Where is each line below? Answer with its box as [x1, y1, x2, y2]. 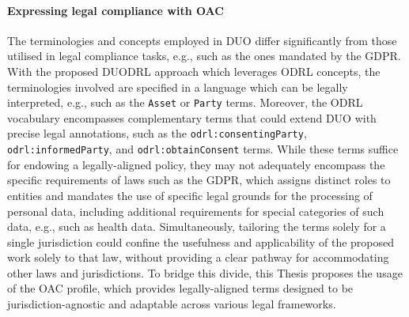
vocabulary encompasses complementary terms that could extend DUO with [7, 109, 377, 126]
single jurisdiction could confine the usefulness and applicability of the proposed [7, 233, 395, 250]
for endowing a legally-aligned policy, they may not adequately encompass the [7, 156, 385, 172]
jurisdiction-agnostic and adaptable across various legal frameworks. [7, 296, 336, 312]
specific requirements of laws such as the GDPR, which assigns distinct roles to [7, 172, 391, 188]
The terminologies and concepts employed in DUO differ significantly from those [7, 32, 397, 48]
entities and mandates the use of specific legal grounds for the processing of [7, 187, 373, 203]
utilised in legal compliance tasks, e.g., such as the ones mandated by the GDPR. [7, 47, 401, 64]
